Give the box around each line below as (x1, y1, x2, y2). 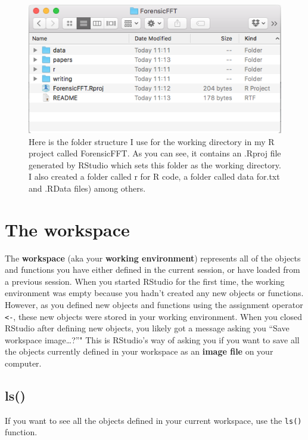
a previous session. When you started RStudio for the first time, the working (5, 275, 285, 287)
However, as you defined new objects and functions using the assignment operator (5, 299, 303, 310)
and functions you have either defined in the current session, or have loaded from (5, 263, 300, 276)
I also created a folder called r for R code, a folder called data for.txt (29, 170, 280, 183)
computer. (5, 357, 42, 370)
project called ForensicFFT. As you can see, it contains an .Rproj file (29, 147, 281, 159)
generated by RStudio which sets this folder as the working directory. (29, 158, 281, 171)
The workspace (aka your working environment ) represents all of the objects (5, 251, 301, 264)
